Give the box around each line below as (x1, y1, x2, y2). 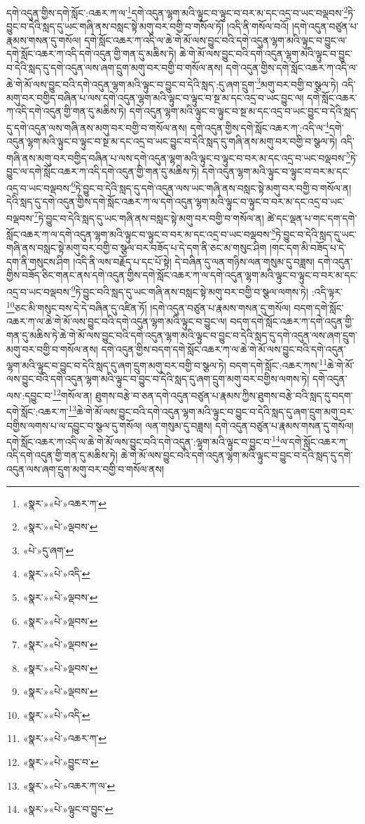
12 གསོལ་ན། (53, 386, 92, 402)
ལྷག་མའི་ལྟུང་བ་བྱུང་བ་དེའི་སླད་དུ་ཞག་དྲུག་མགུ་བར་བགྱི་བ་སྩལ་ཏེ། (6, 357, 226, 372)
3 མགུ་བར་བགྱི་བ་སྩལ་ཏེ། (256, 74, 338, 91)
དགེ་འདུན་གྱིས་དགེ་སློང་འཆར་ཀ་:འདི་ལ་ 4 (190, 118, 329, 135)
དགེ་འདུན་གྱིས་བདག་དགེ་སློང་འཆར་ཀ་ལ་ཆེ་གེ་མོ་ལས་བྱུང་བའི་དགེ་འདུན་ (101, 341, 346, 356)
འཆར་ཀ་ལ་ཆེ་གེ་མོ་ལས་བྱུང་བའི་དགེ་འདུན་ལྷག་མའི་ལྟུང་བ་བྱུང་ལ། (6, 314, 227, 329)
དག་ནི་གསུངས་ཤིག (6, 254, 70, 268)
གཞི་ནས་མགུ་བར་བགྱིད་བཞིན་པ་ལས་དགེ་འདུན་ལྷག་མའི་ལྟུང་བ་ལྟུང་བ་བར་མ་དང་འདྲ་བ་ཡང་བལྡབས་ (6, 150, 347, 165)
